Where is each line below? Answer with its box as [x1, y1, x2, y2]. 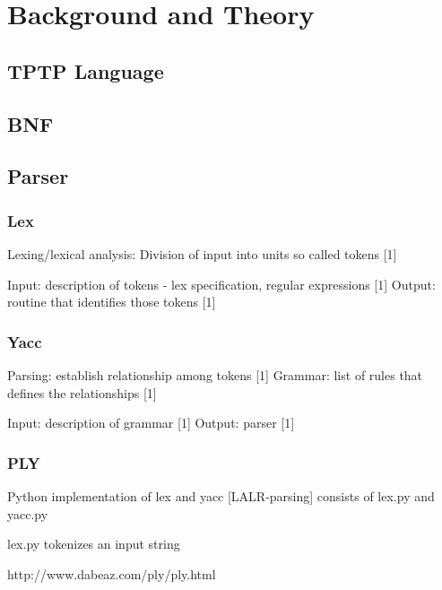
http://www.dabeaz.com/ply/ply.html [7, 564, 216, 583]
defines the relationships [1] [7, 383, 157, 402]
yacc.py [7, 504, 48, 523]
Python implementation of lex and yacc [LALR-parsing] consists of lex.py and [7, 486, 435, 505]
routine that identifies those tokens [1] [7, 292, 216, 311]
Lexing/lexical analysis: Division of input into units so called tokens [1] [7, 244, 397, 263]
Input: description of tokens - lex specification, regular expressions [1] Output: [7, 274, 436, 293]
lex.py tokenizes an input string [7, 534, 180, 553]
